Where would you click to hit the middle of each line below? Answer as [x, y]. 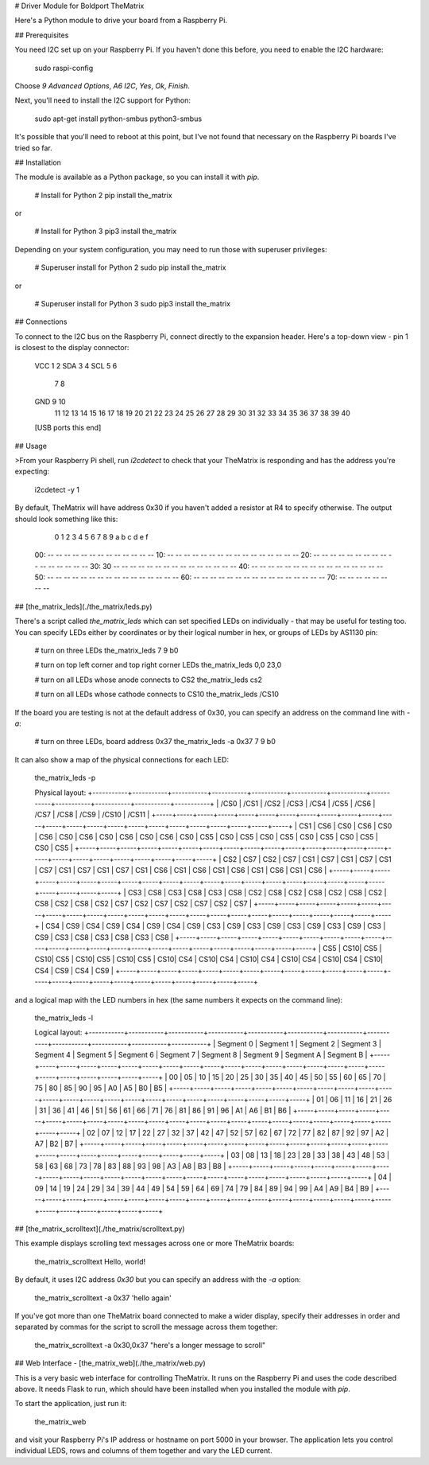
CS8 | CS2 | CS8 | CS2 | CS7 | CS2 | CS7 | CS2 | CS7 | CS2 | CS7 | [143, 904]
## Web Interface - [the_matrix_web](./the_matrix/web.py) [110, 1363]
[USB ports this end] [68, 428]
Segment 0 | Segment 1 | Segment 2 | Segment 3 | [299, 1043]
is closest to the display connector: [72, 348]
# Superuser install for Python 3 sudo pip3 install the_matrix [132, 304]
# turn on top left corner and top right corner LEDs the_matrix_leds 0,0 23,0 [158, 665]
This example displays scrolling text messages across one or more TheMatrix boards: [155, 1243]
